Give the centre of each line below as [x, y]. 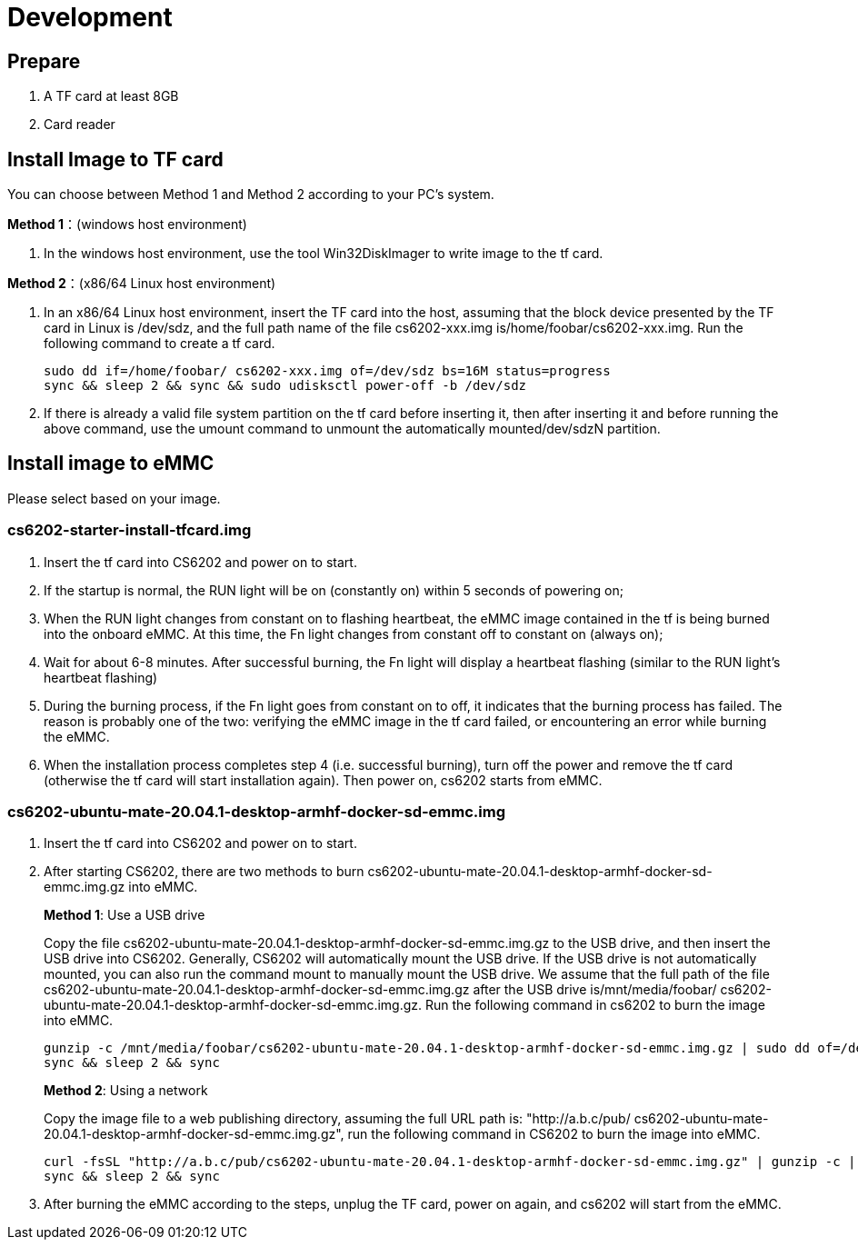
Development [90, 17]
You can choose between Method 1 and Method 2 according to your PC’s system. [251, 195]
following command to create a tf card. [160, 344]
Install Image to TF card [115, 159]
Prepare [44, 61]
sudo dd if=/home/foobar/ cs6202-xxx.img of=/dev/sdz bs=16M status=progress [327, 371]
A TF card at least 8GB [111, 96]
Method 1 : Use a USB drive [125, 915]
